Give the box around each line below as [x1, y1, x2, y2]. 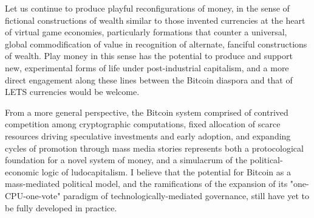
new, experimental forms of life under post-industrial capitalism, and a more [5, 61, 289, 74]
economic [5, 165, 39, 178]
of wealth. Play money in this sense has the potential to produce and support [5, 49, 293, 62]
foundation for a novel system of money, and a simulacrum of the [5, 153, 247, 166]
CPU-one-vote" [5, 189, 61, 202]
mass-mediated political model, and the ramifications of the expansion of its [5, 177, 288, 190]
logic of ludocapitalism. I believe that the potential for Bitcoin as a [41, 165, 291, 178]
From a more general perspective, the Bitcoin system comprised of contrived [5, 105, 288, 118]
